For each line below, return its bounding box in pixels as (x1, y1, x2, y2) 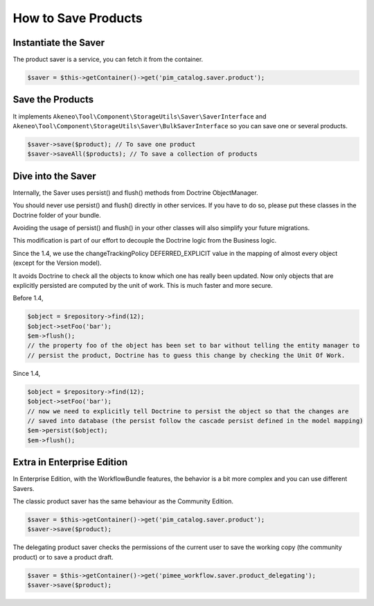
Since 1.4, (12, 369, 41, 377)
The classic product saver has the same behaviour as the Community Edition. (12, 497, 233, 505)
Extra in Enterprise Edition (12, 456, 128, 468)
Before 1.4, (12, 294, 44, 302)
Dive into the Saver (12, 170, 96, 182)
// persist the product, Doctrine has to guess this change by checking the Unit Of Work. (27, 351, 346, 359)
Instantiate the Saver (12, 37, 105, 49)
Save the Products (12, 94, 94, 105)
